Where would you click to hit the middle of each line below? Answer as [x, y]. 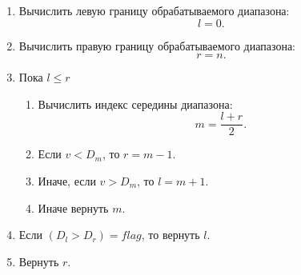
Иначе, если [67, 181]
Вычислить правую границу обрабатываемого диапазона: [157, 45]
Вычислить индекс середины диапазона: [135, 104]
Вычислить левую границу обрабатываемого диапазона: [154, 10]
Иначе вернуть [73, 207]
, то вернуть [171, 235]
